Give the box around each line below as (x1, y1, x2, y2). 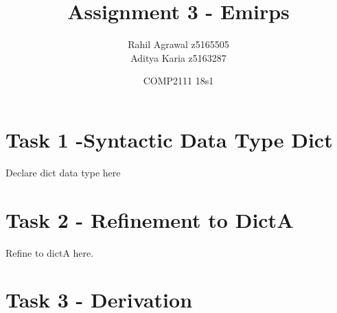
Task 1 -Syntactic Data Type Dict (5, 125, 333, 153)
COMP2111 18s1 (143, 73, 214, 88)
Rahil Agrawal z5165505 (128, 37, 229, 51)
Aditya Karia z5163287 (130, 50, 226, 65)
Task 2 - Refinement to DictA (5, 205, 294, 233)
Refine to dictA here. (5, 245, 94, 259)
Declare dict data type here (5, 165, 121, 179)
